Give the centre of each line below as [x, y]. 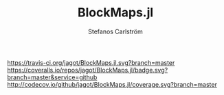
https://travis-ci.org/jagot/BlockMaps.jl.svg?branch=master [91, 62]
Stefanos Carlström [115, 31]
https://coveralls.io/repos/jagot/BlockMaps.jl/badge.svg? [88, 70]
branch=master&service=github [52, 77]
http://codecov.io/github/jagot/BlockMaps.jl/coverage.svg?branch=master [112, 84]
